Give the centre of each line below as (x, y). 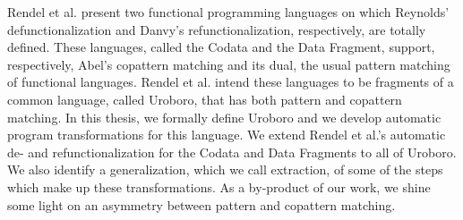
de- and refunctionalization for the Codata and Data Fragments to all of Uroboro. (232, 152)
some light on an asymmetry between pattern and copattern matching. (201, 204)
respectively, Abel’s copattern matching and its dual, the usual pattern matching (229, 64)
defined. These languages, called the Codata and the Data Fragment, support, (221, 47)
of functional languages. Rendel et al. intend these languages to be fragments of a (231, 82)
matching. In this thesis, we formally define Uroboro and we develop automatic (224, 117)
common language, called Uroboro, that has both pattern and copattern (205, 99)
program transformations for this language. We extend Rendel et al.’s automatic (227, 135)
